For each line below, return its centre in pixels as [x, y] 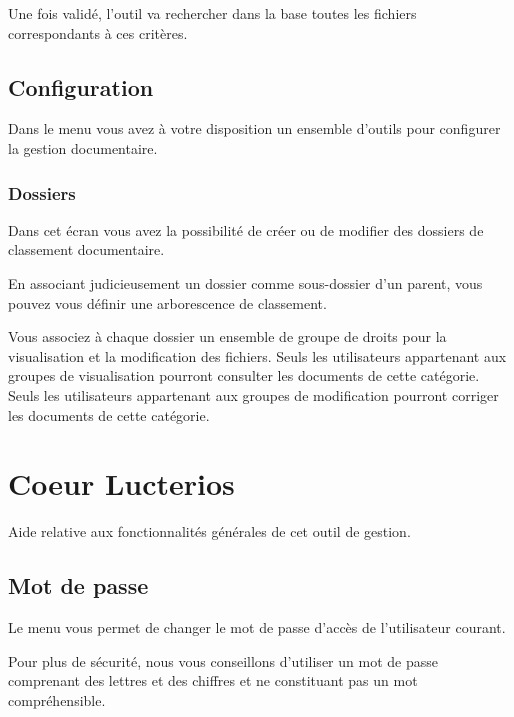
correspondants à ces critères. [98, 32]
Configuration [81, 86]
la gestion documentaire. [83, 147]
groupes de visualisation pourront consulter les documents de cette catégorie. [244, 375]
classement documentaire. [86, 249]
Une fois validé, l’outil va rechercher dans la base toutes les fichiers [212, 13]
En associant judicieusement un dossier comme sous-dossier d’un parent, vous [245, 282]
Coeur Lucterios [121, 483]
